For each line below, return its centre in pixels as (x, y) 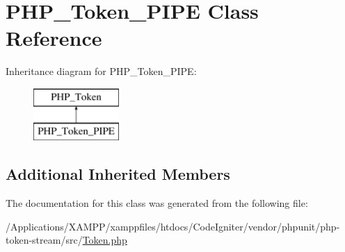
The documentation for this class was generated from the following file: (157, 203)
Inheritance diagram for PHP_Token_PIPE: (101, 71)
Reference (54, 38)
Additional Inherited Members (118, 174)
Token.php (105, 240)
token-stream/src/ (44, 240)
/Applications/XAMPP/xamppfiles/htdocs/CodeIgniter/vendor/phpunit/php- (173, 226)
